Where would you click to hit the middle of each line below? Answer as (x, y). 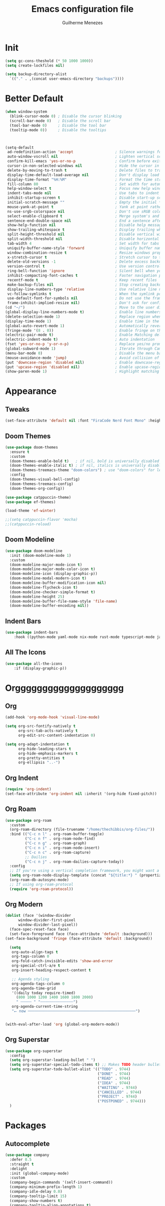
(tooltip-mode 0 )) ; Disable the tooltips (58, 130)
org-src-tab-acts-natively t (48, 731)
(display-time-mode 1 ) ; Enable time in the (82, 321)
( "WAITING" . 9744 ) (117, 1087)
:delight (18, 1169)
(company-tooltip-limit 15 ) (38, 1196)
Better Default (34, 99)
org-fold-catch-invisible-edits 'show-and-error (62, 961)
